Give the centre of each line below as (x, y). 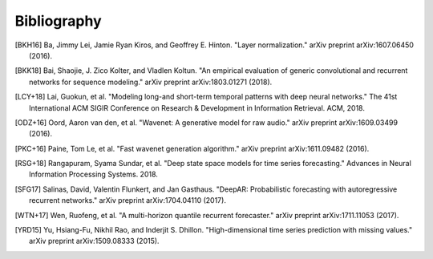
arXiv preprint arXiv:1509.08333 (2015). (94, 241)
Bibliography (58, 21)
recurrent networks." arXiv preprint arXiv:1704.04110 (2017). (127, 200)
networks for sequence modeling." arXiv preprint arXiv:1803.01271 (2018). (151, 82)
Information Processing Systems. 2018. (93, 174)
